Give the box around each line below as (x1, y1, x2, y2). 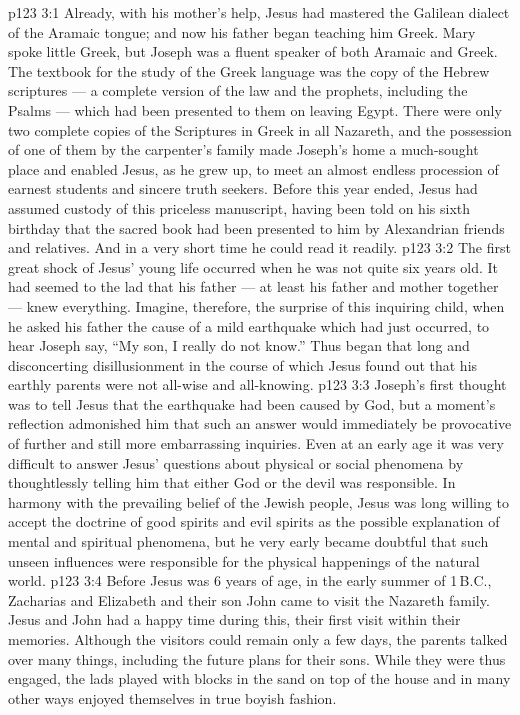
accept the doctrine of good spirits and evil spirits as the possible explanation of (8, 511, 500, 532)
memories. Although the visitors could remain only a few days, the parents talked (8, 629, 508, 649)
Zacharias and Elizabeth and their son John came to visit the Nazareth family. (8, 589, 490, 610)
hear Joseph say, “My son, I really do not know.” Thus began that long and (8, 335, 470, 356)
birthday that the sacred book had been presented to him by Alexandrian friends (8, 217, 505, 238)
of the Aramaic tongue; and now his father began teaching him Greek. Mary (8, 21, 476, 42)
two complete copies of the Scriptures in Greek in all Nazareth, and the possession (8, 119, 512, 140)
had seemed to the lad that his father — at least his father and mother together (8, 276, 499, 297)
